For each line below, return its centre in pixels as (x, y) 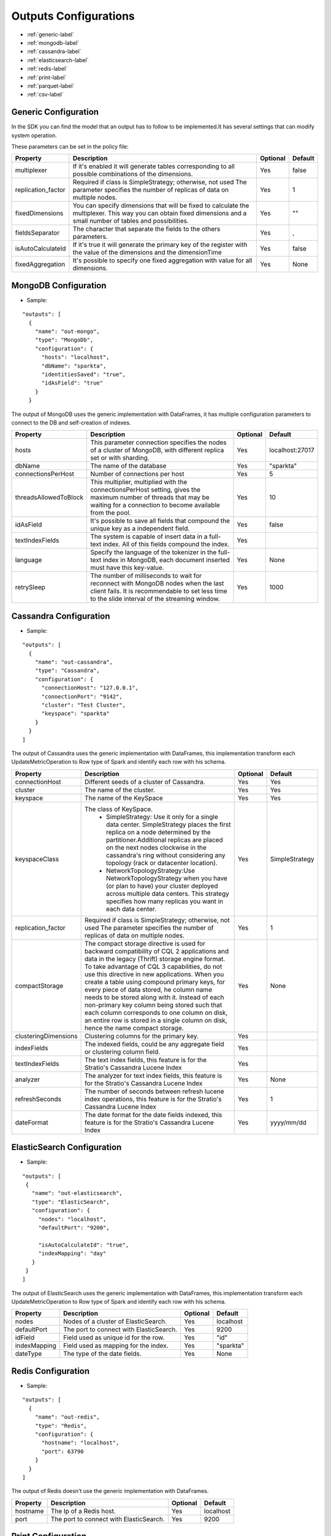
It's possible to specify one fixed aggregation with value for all (162, 261)
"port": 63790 (63, 1451)
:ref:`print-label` (47, 77)
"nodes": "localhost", (72, 1219)
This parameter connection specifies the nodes (158, 442)
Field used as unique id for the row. (114, 1338)
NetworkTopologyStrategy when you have (167, 878)
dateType (29, 1354)
